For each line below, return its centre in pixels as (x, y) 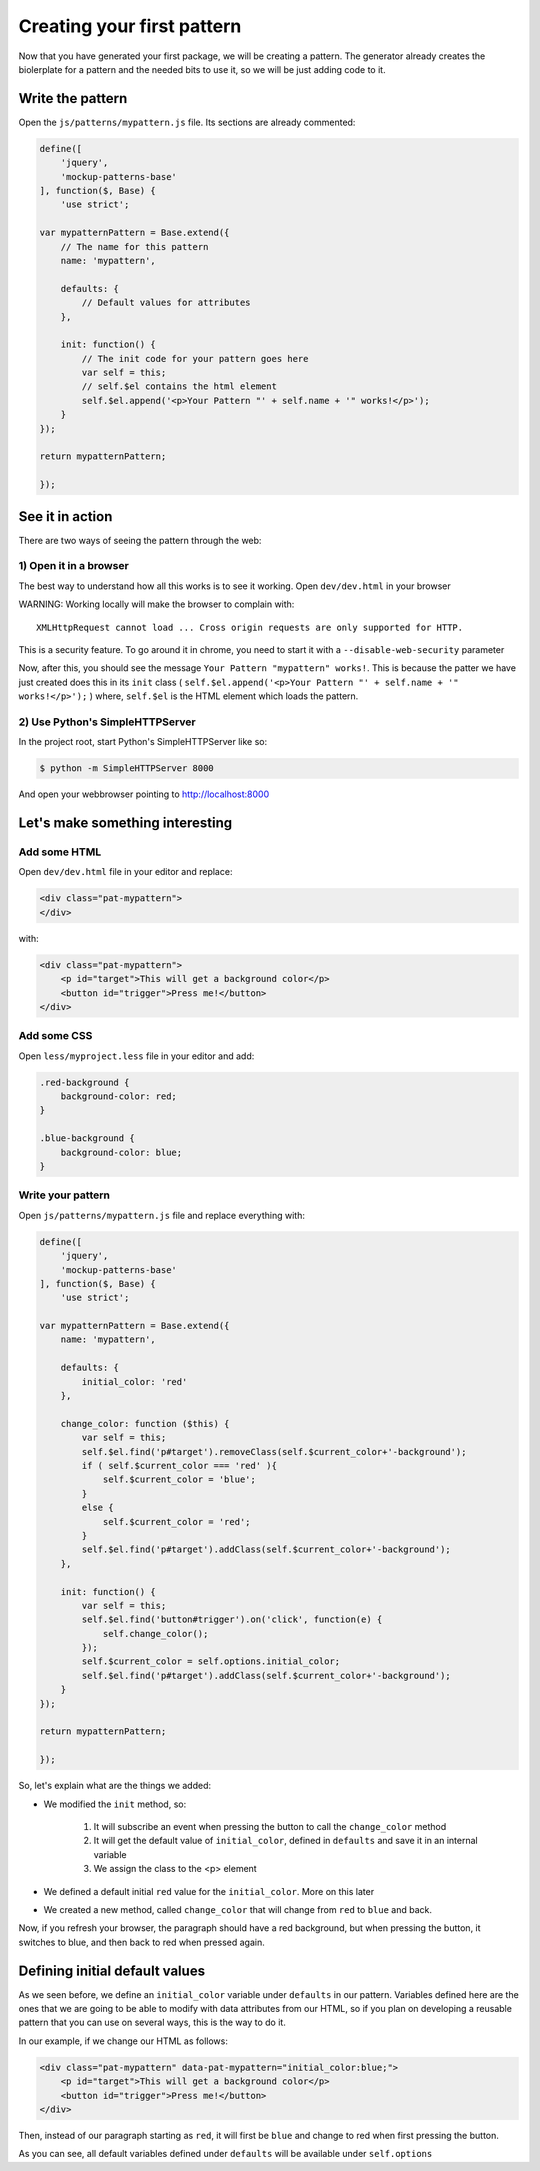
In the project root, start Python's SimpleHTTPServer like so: (143, 742)
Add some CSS (55, 1036)
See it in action (65, 516)
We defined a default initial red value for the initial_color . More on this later (209, 1891)
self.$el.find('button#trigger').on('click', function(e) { (232, 1619)
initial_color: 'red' (134, 1381)
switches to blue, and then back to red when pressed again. (141, 1942)
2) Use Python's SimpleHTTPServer (107, 722)
